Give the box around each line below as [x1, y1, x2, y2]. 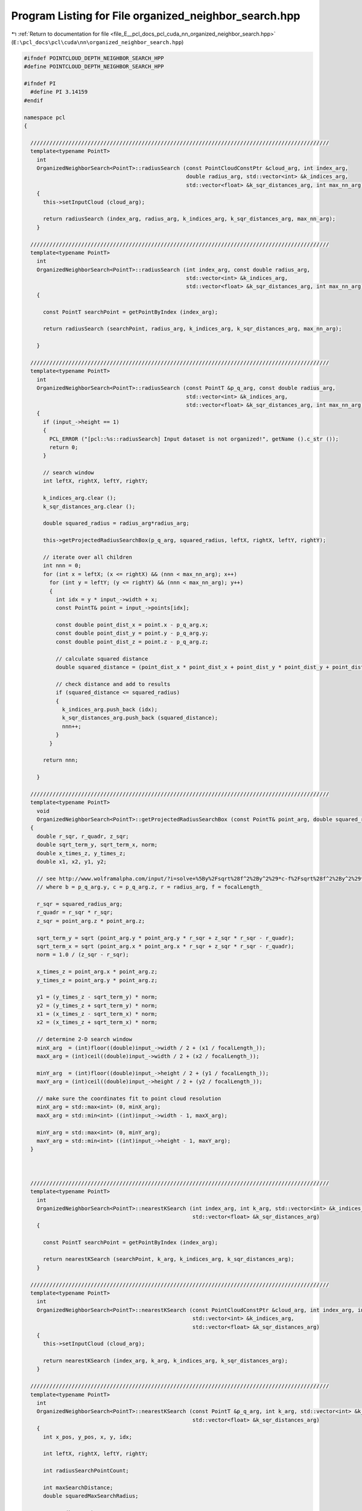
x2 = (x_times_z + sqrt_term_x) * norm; [36, 1019, 158, 1026]
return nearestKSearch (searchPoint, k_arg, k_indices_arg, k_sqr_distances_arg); [43, 1256, 295, 1263]
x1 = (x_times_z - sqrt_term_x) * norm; [36, 1011, 158, 1018]
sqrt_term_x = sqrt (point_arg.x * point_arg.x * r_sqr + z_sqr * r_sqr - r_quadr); [36, 943, 295, 950]
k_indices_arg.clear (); [43, 494, 117, 502]
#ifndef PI [24, 80, 56, 87]
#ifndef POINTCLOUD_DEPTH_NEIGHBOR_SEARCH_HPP [24, 54, 164, 62]
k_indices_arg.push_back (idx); [62, 706, 158, 713]
